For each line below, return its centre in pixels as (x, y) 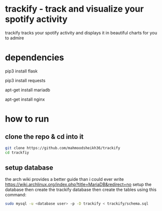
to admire (15, 38)
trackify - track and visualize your (74, 9)
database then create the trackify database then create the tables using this (81, 190)
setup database (29, 168)
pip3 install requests (25, 80)
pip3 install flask (21, 71)
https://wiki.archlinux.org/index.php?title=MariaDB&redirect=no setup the (78, 185)
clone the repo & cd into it (44, 137)
